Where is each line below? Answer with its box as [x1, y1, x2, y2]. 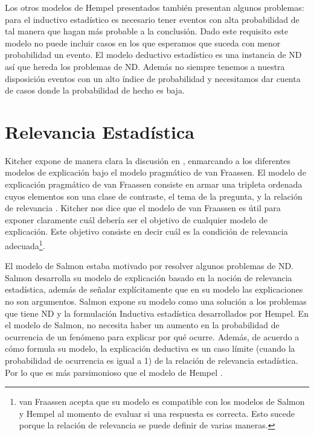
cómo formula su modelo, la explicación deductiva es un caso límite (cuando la [5, 342, 295, 355]
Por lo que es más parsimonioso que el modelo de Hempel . [5, 366, 223, 378]
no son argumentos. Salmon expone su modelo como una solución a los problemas [5, 295, 307, 308]
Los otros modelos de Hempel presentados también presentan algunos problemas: [5, 1, 304, 13]
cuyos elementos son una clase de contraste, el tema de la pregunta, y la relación [5, 189, 303, 202]
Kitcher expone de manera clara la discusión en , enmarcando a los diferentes [5, 154, 290, 167]
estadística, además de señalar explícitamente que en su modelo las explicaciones [5, 283, 303, 296]
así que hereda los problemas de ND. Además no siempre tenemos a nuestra [5, 60, 285, 72]
